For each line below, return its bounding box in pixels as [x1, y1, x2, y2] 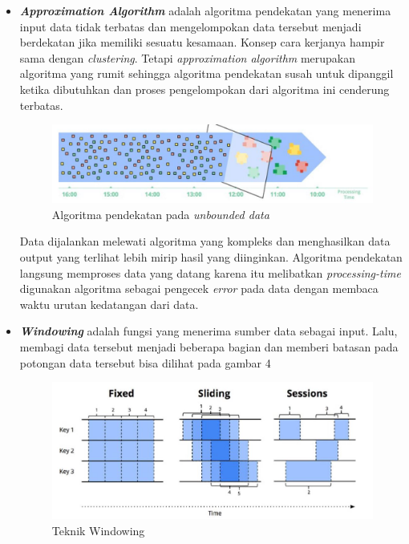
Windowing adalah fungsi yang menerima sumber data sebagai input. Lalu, [19, 323, 398, 339]
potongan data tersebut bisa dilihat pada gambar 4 [19, 354, 271, 371]
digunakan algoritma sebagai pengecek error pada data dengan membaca [19, 280, 379, 297]
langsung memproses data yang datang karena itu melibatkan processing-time [19, 264, 401, 281]
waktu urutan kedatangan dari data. [19, 295, 199, 312]
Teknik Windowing [51, 522, 145, 538]
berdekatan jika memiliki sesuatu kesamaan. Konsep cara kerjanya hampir [19, 34, 385, 51]
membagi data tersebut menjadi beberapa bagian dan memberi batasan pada [19, 338, 399, 355]
